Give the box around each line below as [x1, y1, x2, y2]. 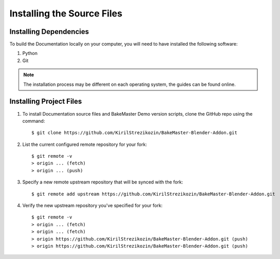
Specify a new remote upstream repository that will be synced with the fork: [22, 179, 183, 185]
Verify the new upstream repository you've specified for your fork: [22, 202, 163, 209]
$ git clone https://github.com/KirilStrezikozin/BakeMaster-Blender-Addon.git [31, 130, 237, 136]
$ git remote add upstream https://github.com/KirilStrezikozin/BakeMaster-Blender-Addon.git [31, 191, 275, 197]
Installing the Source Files [9, 8, 123, 19]
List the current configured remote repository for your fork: [22, 141, 147, 147]
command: [22, 118, 45, 124]
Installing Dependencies [9, 27, 89, 36]
